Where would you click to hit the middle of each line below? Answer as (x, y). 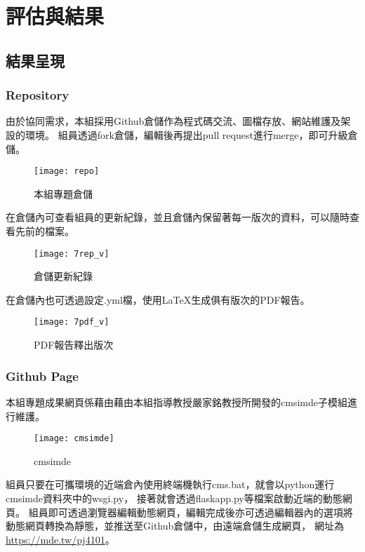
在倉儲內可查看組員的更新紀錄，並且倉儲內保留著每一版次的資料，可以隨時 (178, 217)
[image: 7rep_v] (72, 254)
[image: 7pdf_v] (72, 322)
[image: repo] (67, 171)
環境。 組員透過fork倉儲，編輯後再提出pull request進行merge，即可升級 (186, 134)
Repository (38, 95)
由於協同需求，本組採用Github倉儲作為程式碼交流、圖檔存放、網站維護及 (173, 121)
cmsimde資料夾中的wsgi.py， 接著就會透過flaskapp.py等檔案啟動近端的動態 (174, 498)
